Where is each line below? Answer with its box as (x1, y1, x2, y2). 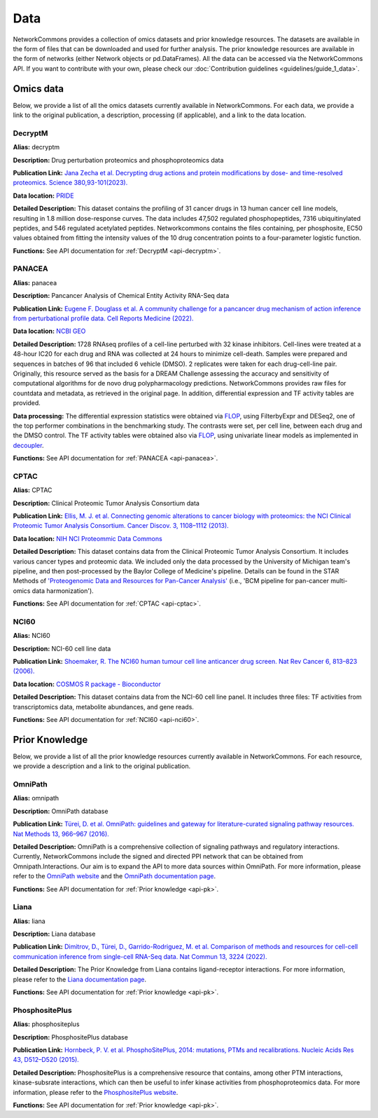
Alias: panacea (13, 278, 57, 287)
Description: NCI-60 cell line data (13, 644, 111, 653)
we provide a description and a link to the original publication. (13, 762, 191, 770)
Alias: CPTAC (13, 486, 52, 494)
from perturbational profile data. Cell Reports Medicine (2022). (13, 314, 194, 322)
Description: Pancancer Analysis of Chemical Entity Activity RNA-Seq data (13, 292, 230, 300)
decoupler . (13, 441, 44, 449)
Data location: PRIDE (13, 191, 74, 200)
